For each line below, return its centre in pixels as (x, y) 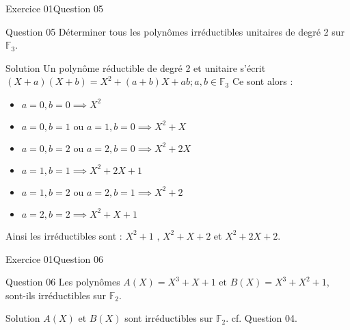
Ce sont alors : (262, 81)
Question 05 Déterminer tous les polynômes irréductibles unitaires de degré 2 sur (175, 31)
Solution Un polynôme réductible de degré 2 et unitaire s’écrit (136, 67)
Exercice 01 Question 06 (55, 258)
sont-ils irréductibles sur (56, 295)
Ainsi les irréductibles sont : (64, 235)
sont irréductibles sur (169, 318)
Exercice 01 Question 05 (55, 8)
